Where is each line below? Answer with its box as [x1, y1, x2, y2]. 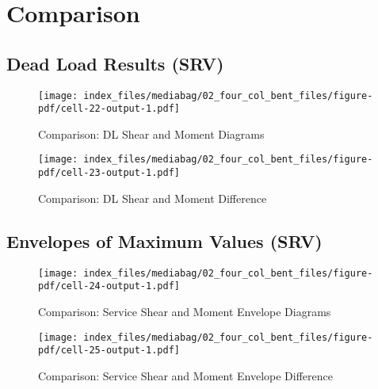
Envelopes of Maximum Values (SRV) [6, 228, 323, 253]
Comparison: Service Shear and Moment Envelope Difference [38, 367, 334, 383]
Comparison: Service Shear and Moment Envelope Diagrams [38, 303, 331, 319]
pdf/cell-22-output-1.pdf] [38, 103, 180, 115]
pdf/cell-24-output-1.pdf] [38, 280, 180, 292]
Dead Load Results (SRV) [6, 51, 224, 75]
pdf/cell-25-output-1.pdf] [38, 345, 180, 357]
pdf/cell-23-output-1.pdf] [38, 167, 180, 179]
